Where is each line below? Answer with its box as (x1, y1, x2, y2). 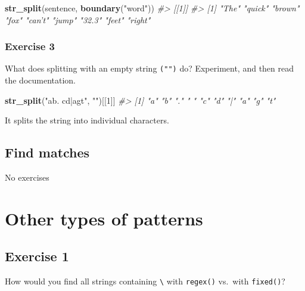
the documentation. (5, 74, 76, 86)
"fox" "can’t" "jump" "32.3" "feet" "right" (5, 13, 151, 26)
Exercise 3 (5, 39, 55, 54)
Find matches (5, 143, 90, 162)
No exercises (5, 171, 49, 184)
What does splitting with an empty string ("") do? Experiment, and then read (5, 62, 294, 75)
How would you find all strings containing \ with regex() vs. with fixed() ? (5, 275, 285, 287)
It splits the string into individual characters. (5, 114, 169, 126)
